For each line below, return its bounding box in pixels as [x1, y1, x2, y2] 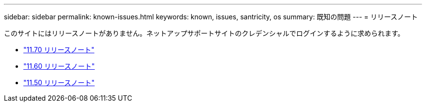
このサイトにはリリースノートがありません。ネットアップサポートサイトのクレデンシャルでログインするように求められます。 [4, 29, 405, 37]
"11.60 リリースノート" [23, 62, 95, 70]
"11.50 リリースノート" [23, 78, 95, 87]
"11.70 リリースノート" [23, 45, 95, 54]
